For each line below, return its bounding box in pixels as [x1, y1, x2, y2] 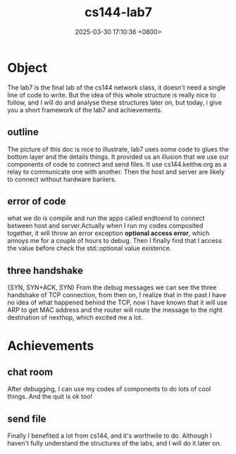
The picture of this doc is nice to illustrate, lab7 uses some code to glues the [7, 145, 229, 153]
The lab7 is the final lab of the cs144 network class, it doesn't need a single [7, 83, 226, 92]
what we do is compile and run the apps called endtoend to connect [7, 214, 205, 222]
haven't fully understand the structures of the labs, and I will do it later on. [7, 438, 222, 447]
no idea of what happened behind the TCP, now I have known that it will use [7, 298, 228, 307]
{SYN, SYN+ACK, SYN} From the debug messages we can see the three [7, 283, 217, 292]
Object [7, 59, 48, 76]
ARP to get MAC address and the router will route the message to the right [7, 306, 223, 314]
